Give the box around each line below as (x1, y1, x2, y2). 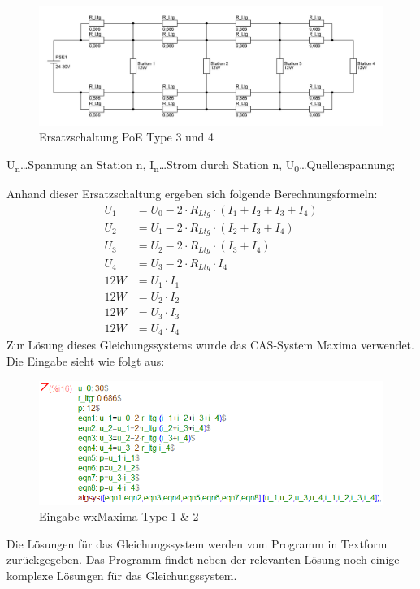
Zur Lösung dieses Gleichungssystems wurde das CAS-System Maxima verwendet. (6, 336, 414, 353)
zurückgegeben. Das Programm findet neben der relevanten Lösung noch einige (6, 551, 400, 568)
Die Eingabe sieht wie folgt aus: (6, 352, 165, 369)
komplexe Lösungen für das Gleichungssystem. (6, 566, 237, 583)
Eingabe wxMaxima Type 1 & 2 (39, 507, 199, 524)
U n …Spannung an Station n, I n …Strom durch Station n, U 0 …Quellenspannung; (6, 155, 396, 175)
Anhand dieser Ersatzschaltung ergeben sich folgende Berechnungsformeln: (6, 184, 378, 201)
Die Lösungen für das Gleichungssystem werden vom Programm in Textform (6, 535, 388, 552)
